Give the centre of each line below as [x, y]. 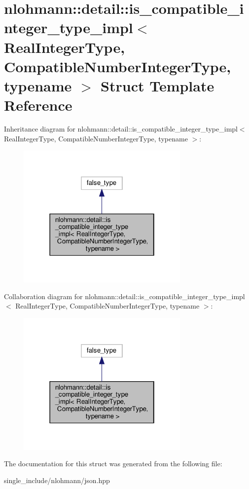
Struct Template [158, 85]
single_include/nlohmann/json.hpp [57, 480]
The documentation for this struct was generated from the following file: [113, 464]
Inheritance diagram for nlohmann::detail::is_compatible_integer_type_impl [121, 129]
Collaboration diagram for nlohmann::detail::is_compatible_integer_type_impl [124, 296]
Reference [38, 105]
